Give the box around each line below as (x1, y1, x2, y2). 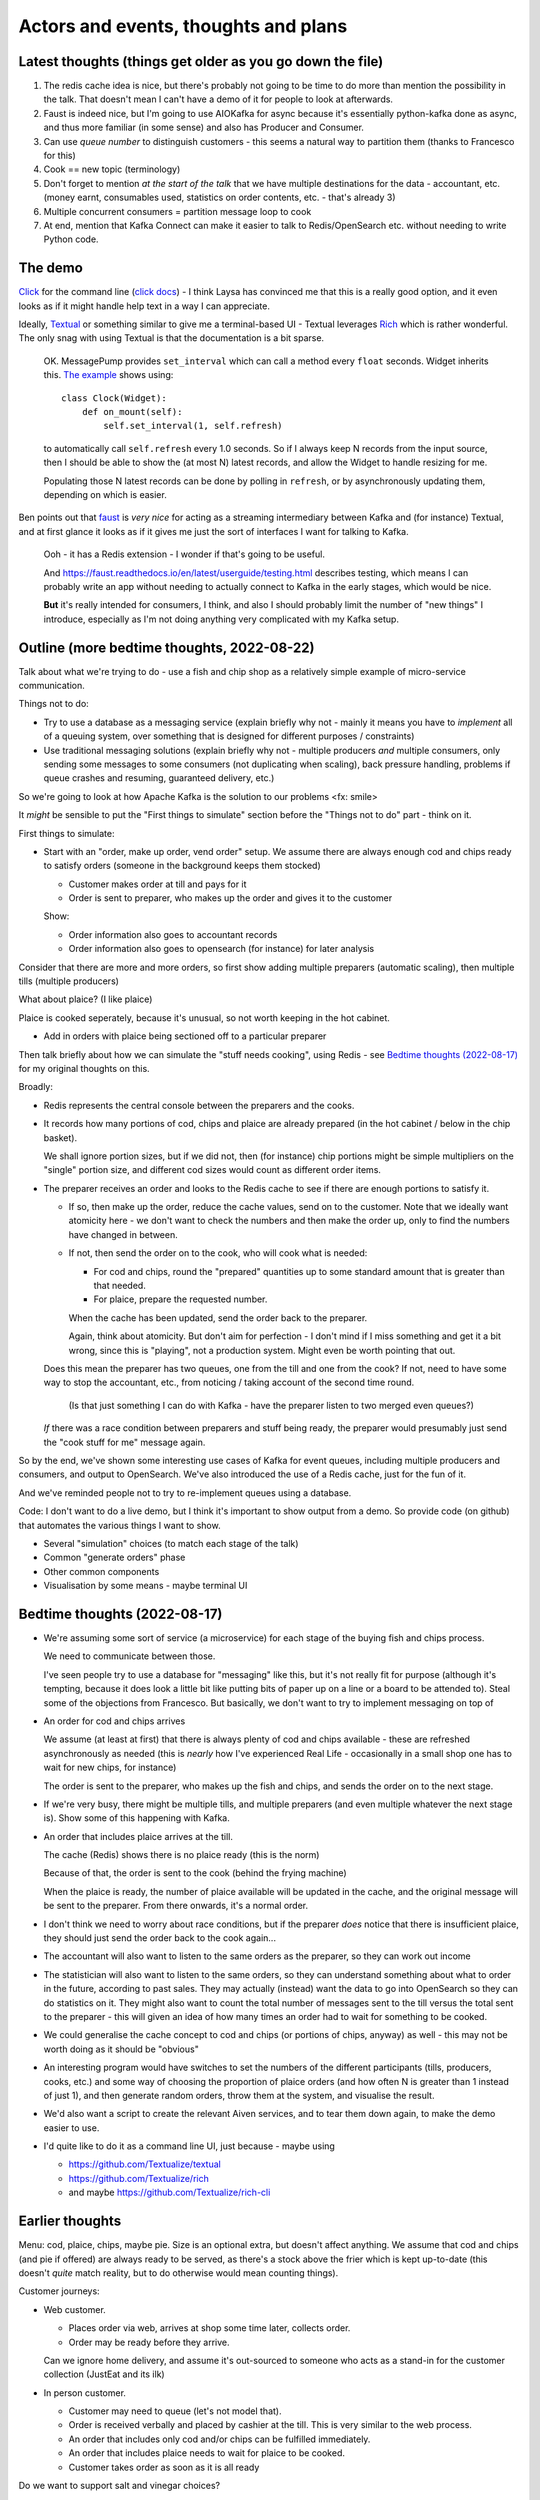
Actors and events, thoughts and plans (18, 15, 348, 37)
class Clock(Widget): (61, 392, 167, 404)
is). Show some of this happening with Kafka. (43, 1812, 230, 1824)
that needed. (93, 1280, 147, 1292)
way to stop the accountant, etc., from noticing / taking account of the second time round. (43, 1376, 415, 1389)
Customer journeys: (18, 2285, 100, 2297)
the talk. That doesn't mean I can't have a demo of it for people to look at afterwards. (43, 93, 394, 105)
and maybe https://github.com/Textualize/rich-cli (68, 2186, 271, 2199)
